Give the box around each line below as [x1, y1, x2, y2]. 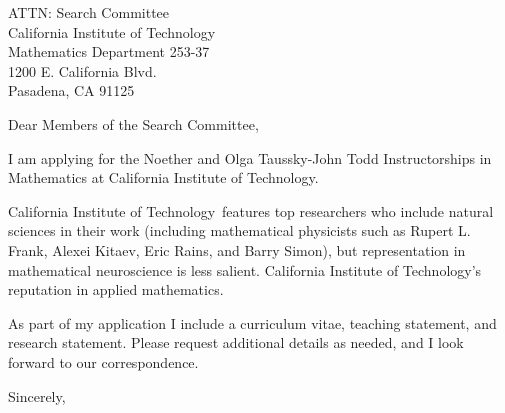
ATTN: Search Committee [8, 2, 170, 22]
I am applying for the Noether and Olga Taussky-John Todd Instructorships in [8, 147, 492, 168]
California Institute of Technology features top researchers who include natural [8, 200, 494, 221]
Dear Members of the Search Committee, [8, 113, 259, 134]
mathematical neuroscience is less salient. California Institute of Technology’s [8, 259, 482, 280]
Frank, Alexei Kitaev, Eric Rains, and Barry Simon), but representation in [8, 239, 466, 260]
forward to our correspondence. [8, 351, 199, 372]
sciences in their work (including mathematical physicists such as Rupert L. [8, 220, 471, 241]
